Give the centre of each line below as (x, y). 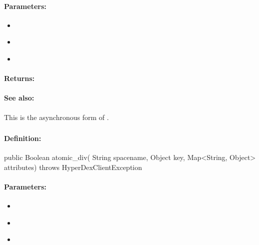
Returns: (19, 78)
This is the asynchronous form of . (56, 117)
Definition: (23, 138)
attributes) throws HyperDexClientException (73, 167)
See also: (19, 98)
